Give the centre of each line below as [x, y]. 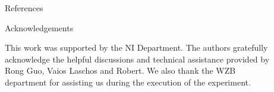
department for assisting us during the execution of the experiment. [128, 82]
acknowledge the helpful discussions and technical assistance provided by [137, 59]
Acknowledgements [39, 27]
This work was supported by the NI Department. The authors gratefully [136, 47]
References [24, 8]
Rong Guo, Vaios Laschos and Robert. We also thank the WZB [120, 70]
